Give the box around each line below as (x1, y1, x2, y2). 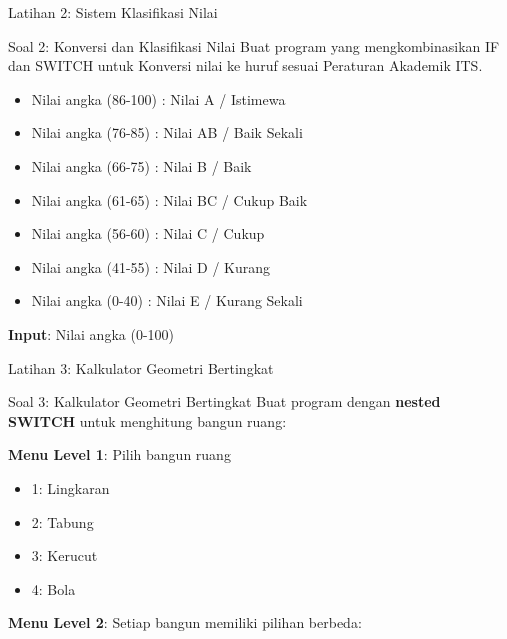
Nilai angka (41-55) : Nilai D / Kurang (31, 256, 271, 277)
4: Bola (31, 578, 76, 599)
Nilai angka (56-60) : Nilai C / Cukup (31, 223, 265, 244)
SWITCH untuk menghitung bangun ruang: (8, 410, 287, 431)
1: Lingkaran (31, 477, 110, 498)
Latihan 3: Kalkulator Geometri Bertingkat (8, 357, 274, 378)
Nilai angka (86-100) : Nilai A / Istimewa (31, 88, 286, 109)
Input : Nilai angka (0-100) (8, 323, 174, 344)
